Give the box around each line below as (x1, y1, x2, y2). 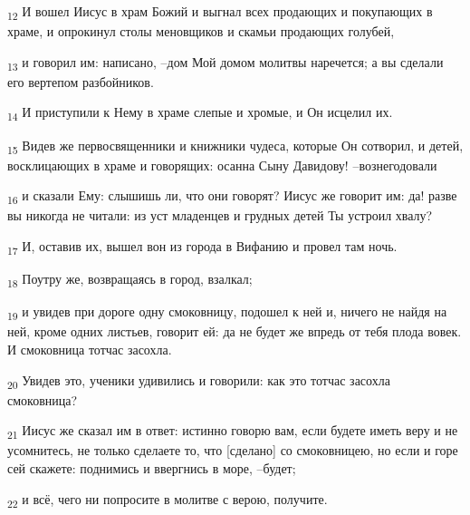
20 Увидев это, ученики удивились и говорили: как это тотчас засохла (7, 370, 390, 392)
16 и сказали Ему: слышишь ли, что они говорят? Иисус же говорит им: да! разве (7, 186, 457, 208)
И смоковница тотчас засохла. (7, 339, 172, 358)
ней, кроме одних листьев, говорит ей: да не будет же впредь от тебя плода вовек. (7, 322, 462, 341)
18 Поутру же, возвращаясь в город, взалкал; (7, 269, 253, 290)
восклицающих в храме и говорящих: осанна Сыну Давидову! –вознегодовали (7, 155, 437, 174)
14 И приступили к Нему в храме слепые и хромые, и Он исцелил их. (7, 102, 393, 124)
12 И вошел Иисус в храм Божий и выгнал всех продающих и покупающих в (7, 2, 433, 23)
